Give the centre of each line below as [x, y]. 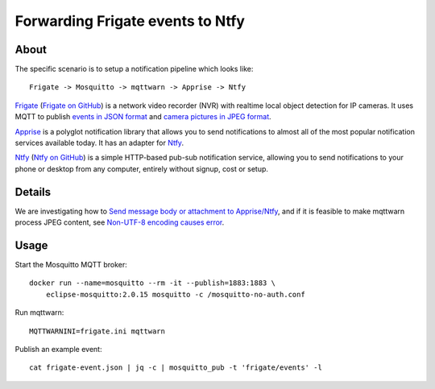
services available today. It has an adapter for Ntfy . [99, 143]
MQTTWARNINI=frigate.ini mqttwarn [97, 331]
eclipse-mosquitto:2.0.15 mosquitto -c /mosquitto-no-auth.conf [175, 294]
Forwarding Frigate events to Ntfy [130, 21]
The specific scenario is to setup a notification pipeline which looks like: [134, 69]
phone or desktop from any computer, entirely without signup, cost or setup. [142, 168]
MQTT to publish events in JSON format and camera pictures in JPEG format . [143, 117]
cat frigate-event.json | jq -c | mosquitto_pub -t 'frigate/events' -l [176, 368]
